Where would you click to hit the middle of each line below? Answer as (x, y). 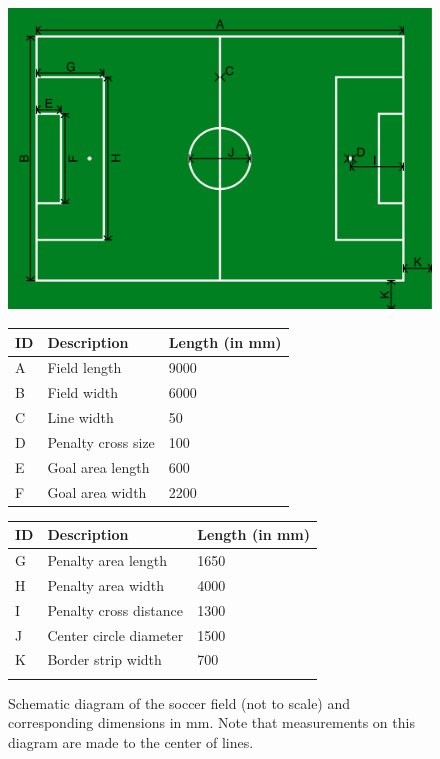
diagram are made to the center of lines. (131, 741)
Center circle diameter (115, 634)
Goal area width (97, 491)
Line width (80, 417)
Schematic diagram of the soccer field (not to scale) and (179, 702)
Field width (83, 392)
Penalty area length (107, 560)
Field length (84, 367)
